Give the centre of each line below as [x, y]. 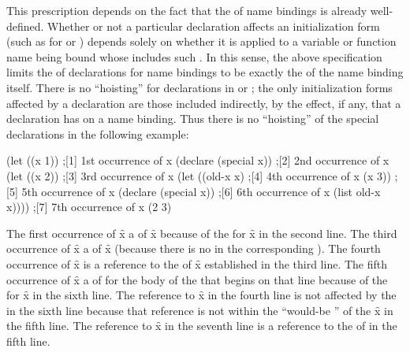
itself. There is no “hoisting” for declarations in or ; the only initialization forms [199, 87]
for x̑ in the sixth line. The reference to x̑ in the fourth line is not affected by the [201, 295]
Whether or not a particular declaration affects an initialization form [214, 26]
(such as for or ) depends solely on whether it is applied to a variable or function [201, 41]
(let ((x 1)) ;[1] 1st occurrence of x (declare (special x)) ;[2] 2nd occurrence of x [198, 160]
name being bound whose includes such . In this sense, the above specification [194, 56]
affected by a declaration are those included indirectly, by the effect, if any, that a [204, 103]
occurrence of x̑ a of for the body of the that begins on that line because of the [197, 279]
